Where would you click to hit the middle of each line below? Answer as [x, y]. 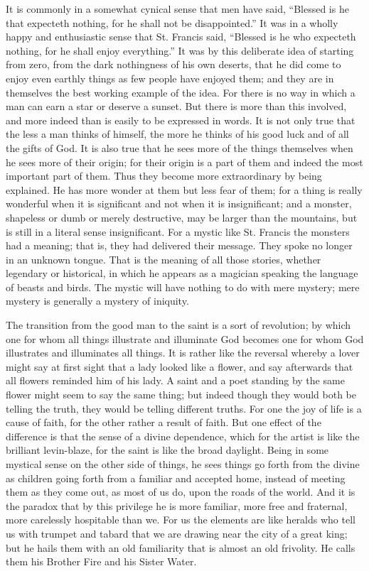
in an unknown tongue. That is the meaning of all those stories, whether [164, 259]
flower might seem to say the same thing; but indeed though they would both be [181, 395]
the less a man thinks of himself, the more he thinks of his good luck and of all [177, 134]
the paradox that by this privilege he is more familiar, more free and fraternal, [177, 505]
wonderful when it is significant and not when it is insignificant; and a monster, [179, 203]
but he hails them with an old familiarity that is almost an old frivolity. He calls [181, 547]
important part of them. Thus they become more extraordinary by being [164, 176]
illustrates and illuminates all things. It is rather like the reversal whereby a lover [183, 353]
